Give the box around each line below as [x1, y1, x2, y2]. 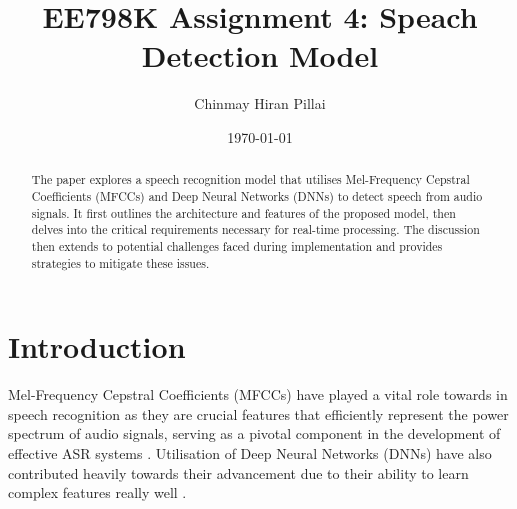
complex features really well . [8, 482, 187, 503]
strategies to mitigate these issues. [31, 254, 210, 271]
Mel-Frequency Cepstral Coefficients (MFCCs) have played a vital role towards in [8, 384, 508, 405]
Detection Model [141, 35, 379, 76]
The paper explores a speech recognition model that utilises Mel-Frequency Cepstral [31, 171, 470, 188]
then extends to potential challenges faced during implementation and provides [31, 237, 443, 254]
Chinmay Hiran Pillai [194, 93, 326, 114]
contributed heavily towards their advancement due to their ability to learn [8, 462, 469, 483]
